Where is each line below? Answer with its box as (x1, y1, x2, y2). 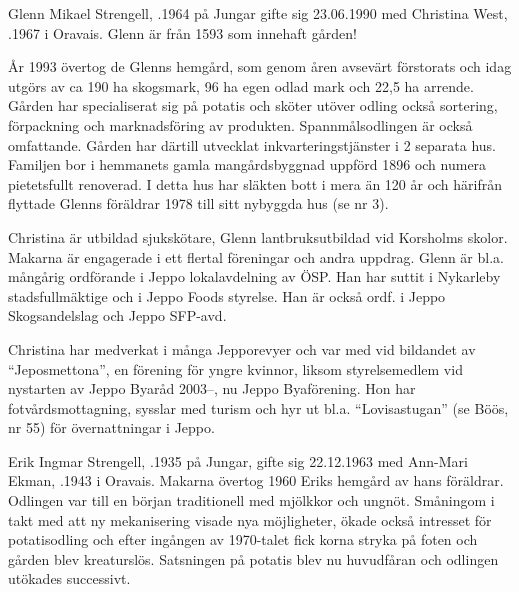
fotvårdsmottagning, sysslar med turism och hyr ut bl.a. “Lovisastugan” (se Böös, (8, 397, 509, 418)
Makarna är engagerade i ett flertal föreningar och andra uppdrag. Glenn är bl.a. (8, 246, 504, 267)
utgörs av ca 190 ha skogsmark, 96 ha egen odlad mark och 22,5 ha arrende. (8, 75, 474, 96)
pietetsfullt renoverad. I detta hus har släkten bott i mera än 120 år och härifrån (8, 173, 503, 194)
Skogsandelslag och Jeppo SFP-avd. (8, 305, 227, 326)
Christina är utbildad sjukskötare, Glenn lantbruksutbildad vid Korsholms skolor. (8, 226, 508, 247)
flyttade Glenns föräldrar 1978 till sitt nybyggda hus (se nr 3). (8, 193, 389, 214)
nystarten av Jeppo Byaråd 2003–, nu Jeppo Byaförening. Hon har (8, 378, 416, 399)
